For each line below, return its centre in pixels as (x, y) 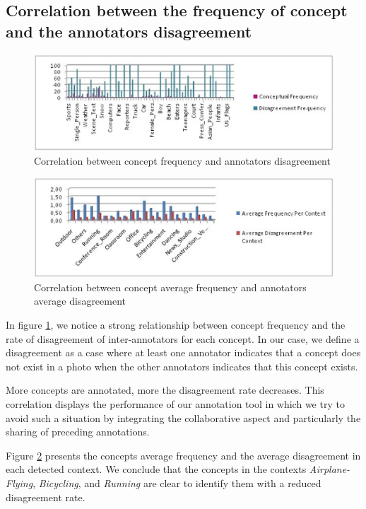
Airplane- (330, 469)
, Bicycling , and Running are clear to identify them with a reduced (177, 482)
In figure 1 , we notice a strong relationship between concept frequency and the (176, 324)
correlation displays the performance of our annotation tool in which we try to (175, 403)
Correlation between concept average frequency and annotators (170, 287)
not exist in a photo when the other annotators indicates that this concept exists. (182, 366)
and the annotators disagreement (129, 31)
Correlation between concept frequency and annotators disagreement (182, 160)
